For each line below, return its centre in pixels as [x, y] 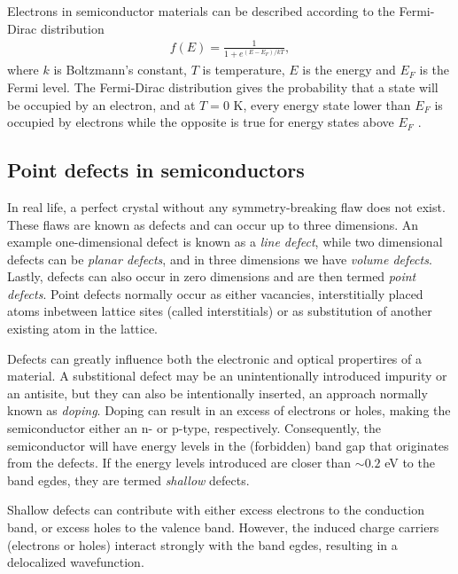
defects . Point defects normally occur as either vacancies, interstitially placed [215, 293]
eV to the [410, 463]
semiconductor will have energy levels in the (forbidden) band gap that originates [228, 445]
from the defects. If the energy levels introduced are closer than [179, 463]
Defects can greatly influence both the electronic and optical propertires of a [214, 358]
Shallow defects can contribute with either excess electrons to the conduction [216, 510]
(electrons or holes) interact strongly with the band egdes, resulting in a [202, 544]
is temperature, [244, 70]
